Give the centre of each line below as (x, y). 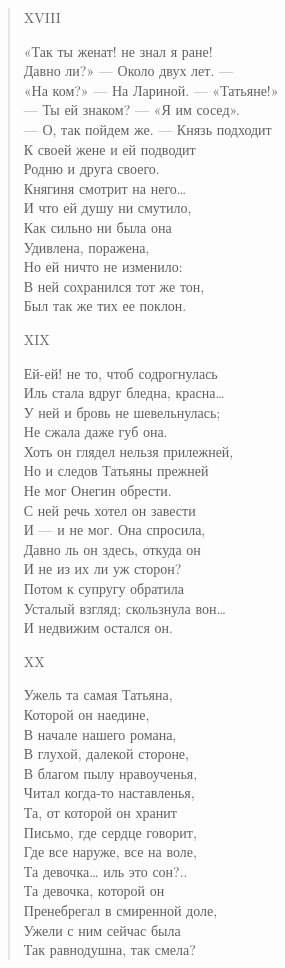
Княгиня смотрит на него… (105, 187)
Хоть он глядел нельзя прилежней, (128, 450)
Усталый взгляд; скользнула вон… (124, 607)
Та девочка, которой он (94, 890)
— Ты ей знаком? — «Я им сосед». (132, 109)
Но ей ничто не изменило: (103, 266)
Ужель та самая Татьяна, (98, 694)
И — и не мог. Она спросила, (114, 529)
